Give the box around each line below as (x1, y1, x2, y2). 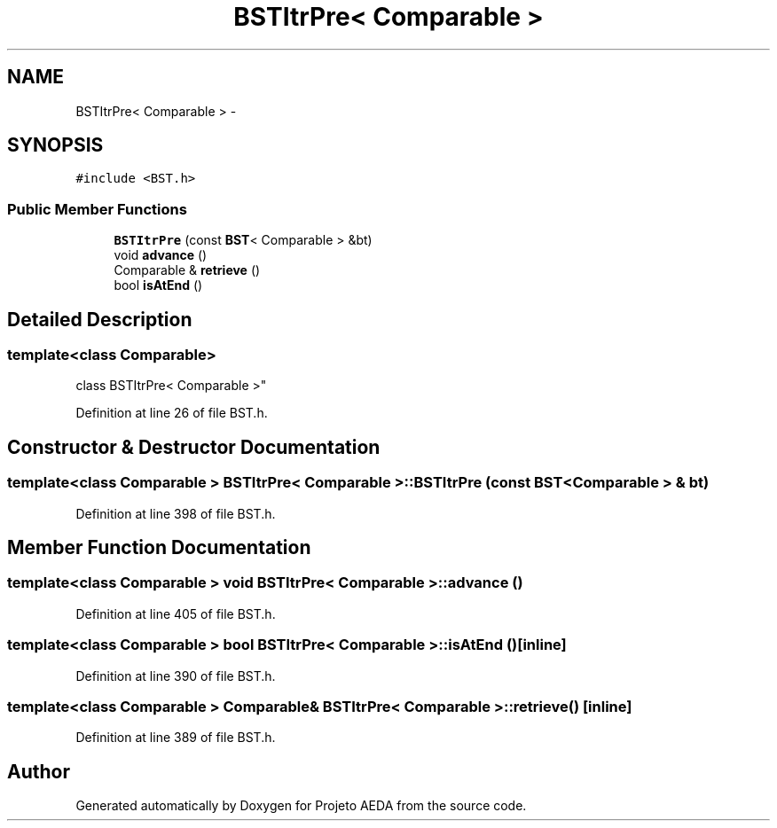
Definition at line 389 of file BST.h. (75, 730, 276, 746)
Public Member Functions (7, 199, 187, 218)
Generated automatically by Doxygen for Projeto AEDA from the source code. (75, 798, 527, 814)
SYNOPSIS (7, 134, 104, 157)
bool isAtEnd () (114, 277, 203, 293)
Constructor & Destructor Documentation (7, 435, 381, 458)
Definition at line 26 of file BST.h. (75, 405, 268, 421)
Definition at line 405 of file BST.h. (75, 605, 276, 621)
